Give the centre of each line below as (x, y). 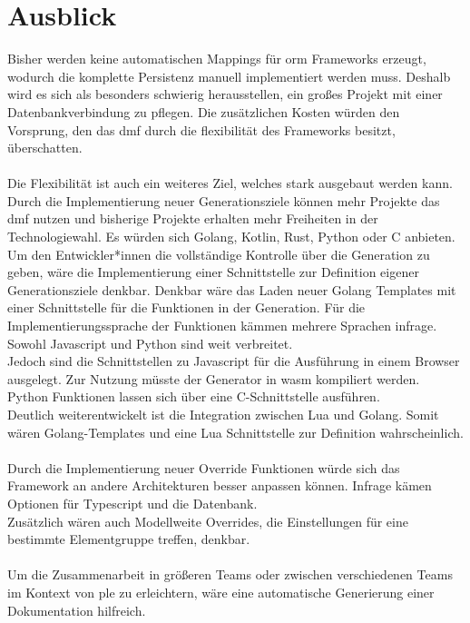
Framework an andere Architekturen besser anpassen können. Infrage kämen (220, 485)
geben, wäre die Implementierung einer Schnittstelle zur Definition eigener (213, 272)
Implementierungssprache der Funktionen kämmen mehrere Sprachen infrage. (222, 326)
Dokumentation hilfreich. (77, 610)
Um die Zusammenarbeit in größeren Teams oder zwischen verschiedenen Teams (230, 574)
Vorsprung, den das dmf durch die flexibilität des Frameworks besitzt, (201, 129)
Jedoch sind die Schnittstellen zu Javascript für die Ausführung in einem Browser (234, 361)
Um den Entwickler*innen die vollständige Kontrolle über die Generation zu (219, 254)
